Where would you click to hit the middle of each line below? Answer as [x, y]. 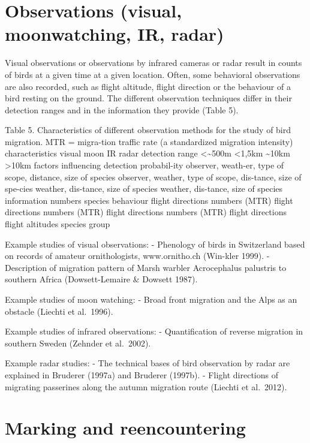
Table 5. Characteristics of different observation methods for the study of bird [148, 130]
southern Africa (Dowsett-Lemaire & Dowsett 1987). [101, 279]
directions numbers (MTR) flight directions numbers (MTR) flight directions [146, 212]
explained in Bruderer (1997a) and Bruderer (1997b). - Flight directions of [142, 374]
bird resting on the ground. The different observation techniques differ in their [148, 98]
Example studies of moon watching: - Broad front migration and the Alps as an [151, 299]
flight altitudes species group [58, 224]
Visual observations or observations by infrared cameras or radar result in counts [154, 63]
